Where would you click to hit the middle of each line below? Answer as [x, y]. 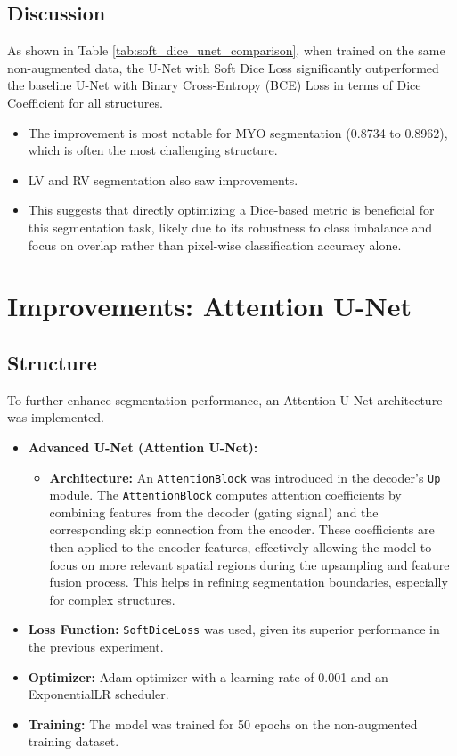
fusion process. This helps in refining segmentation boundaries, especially [249, 582]
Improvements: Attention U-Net [210, 306]
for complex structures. [112, 599]
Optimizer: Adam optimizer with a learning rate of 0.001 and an [208, 676]
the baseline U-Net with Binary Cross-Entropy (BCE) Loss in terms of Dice [214, 85]
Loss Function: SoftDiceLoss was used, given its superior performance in [234, 629]
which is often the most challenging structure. [153, 150]
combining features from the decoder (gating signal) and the [214, 512]
